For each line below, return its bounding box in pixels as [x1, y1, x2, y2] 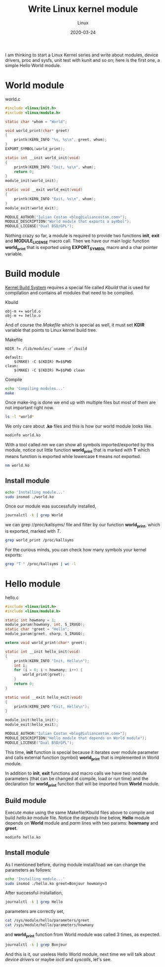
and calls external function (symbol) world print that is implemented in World [5, 755, 160, 761]
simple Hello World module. [5, 62, 61, 68]
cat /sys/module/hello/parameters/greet [5, 918, 90, 923]
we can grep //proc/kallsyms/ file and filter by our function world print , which [5, 522, 161, 529]
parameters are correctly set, [5, 908, 65, 915]
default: [5, 355, 23, 360]
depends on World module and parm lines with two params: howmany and [5, 820, 159, 826]
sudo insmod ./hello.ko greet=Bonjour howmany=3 [5, 881, 107, 886]
